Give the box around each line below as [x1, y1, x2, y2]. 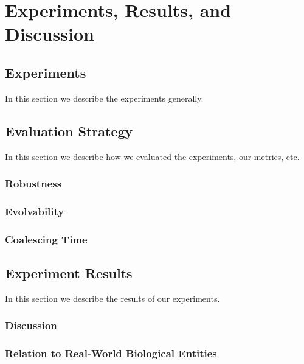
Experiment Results [5, 264, 133, 282]
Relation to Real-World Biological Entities [5, 346, 217, 361]
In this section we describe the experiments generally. [5, 91, 204, 104]
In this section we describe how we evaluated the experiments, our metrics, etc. [5, 150, 300, 163]
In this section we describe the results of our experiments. [5, 292, 220, 304]
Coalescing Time [5, 231, 88, 247]
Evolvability [5, 203, 64, 219]
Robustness [5, 176, 62, 191]
